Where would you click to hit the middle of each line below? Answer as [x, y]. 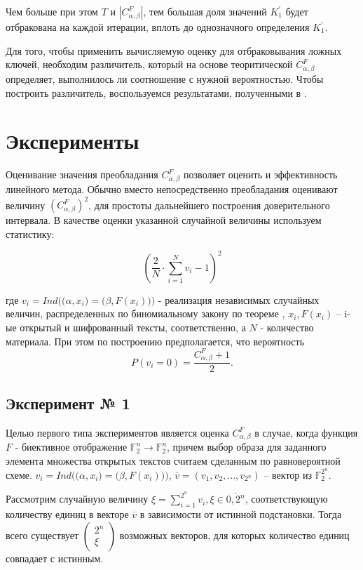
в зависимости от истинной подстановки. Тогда [241, 514]
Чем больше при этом [52, 11]
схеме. [19, 474]
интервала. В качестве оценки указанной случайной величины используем [164, 220]
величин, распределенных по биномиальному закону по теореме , [145, 313]
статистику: [30, 233]
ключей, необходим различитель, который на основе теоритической [149, 64]
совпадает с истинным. [55, 558]
